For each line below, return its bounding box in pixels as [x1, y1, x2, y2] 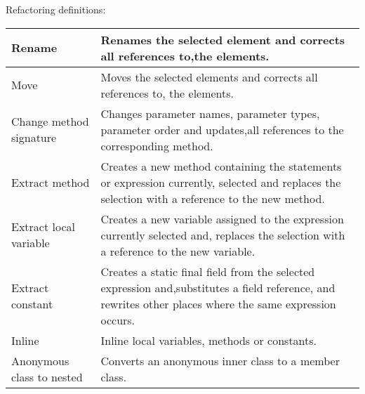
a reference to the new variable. [100, 242, 255, 259]
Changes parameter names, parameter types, [100, 105, 320, 122]
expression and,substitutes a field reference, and [100, 279, 336, 296]
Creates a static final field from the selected [100, 263, 315, 280]
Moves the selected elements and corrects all [100, 68, 318, 85]
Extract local [11, 218, 75, 235]
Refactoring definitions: [6, 2, 106, 16]
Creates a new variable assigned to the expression [100, 210, 344, 227]
